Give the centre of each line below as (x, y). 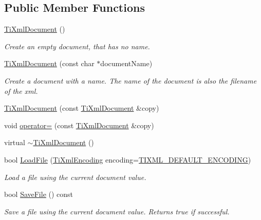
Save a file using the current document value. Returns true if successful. (117, 211)
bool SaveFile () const (39, 194)
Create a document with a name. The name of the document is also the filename (130, 80)
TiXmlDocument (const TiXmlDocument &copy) (82, 108)
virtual (15, 142)
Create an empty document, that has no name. (77, 46)
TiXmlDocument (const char (49, 63)
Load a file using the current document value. (75, 177)
